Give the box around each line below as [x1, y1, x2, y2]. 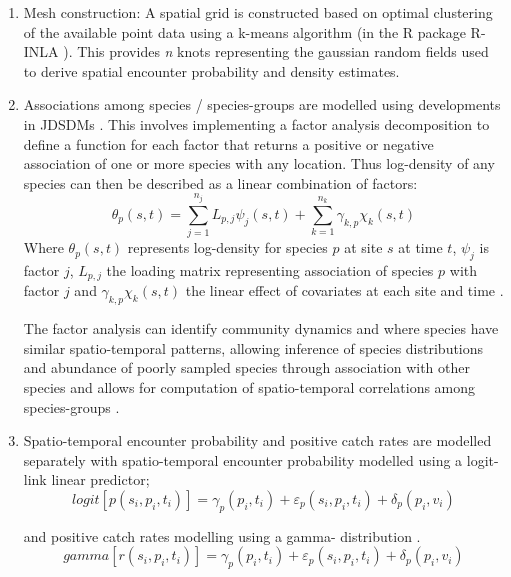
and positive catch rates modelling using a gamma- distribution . [23, 525, 421, 546]
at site [344, 237, 383, 258]
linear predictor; [51, 469, 150, 490]
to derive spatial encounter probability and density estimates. [23, 60, 400, 81]
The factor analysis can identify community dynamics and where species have [23, 318, 499, 339]
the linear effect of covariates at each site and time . [185, 280, 504, 301]
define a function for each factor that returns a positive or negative [23, 133, 434, 154]
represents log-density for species [127, 237, 328, 258]
